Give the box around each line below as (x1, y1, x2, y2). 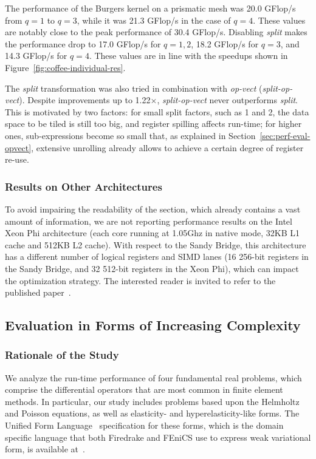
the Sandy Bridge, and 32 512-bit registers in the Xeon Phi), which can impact (5, 262, 299, 274)
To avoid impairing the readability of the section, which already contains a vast (5, 202, 301, 215)
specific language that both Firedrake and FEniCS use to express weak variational (5, 430, 311, 443)
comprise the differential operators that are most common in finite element (5, 383, 283, 396)
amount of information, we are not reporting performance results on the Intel (5, 214, 292, 227)
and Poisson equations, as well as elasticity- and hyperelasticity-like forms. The (5, 407, 300, 420)
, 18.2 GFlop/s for (191, 37, 259, 50)
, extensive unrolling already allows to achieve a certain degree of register (31, 141, 304, 154)
